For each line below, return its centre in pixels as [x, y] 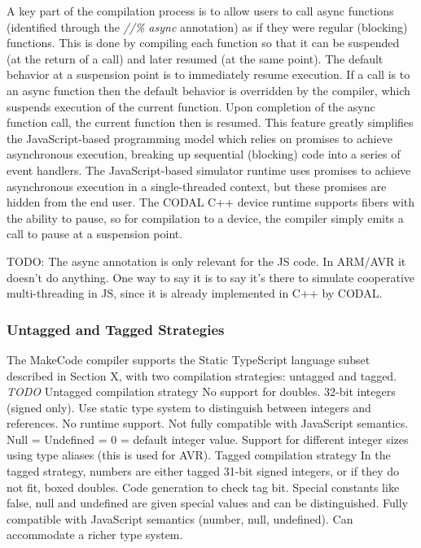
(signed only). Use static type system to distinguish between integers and [189, 407]
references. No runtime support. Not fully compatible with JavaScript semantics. [208, 423]
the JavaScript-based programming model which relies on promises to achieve [200, 138]
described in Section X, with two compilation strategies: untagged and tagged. [202, 375]
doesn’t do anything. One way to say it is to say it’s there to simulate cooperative [211, 277]
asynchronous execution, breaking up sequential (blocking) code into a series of [204, 154]
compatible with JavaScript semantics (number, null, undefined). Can [180, 518]
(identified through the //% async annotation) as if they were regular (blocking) [207, 26]
